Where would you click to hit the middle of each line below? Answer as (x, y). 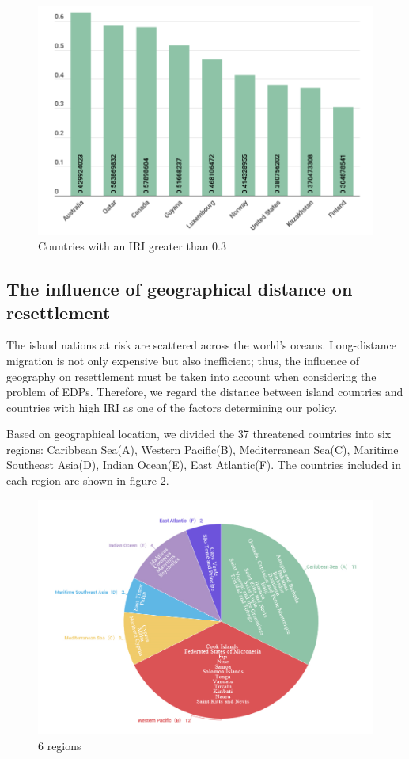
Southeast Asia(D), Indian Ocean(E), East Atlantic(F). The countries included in (204, 465)
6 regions (60, 745)
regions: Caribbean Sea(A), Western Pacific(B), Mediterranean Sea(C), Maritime (203, 449)
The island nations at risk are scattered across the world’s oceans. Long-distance (201, 345)
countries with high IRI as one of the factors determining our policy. (172, 407)
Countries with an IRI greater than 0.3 (132, 246)
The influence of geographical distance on (180, 289)
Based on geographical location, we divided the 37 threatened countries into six (199, 434)
